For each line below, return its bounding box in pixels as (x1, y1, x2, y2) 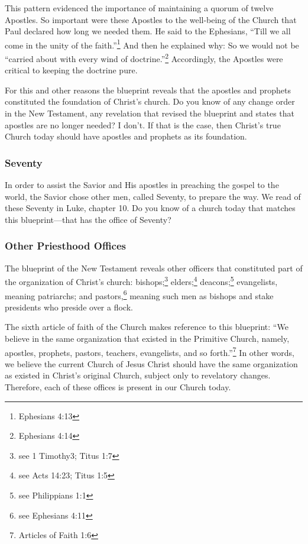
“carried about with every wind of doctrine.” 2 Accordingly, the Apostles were (5, 51, 283, 64)
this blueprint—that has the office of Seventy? (5, 213, 171, 225)
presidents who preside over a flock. (5, 300, 133, 313)
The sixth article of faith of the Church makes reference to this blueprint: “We (5, 320, 288, 333)
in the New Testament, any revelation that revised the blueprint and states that (5, 107, 295, 119)
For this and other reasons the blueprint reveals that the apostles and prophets (5, 83, 291, 96)
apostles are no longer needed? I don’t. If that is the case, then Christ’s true (5, 118, 281, 131)
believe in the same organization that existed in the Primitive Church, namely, (5, 332, 290, 344)
